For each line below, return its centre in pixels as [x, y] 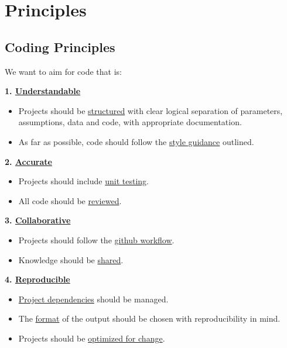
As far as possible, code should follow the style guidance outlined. [136, 141]
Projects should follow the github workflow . [96, 240]
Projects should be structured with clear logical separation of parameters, [151, 110]
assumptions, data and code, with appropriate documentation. [130, 122]
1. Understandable [43, 91]
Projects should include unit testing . [83, 181]
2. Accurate [28, 161]
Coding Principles [60, 46]
